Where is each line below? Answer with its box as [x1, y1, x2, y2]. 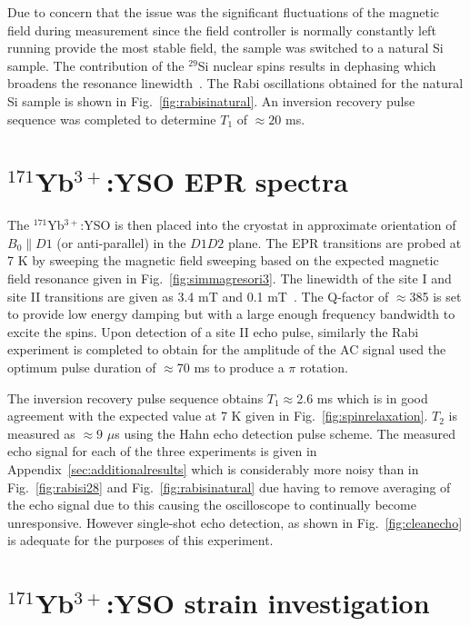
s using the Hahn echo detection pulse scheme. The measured [115, 423, 456, 442]
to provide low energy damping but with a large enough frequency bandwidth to [7, 304, 455, 323]
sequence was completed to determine [7, 109, 216, 128]
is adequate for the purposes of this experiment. [7, 531, 274, 550]
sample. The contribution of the [7, 55, 185, 75]
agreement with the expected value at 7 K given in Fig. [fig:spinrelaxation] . [7, 406, 428, 425]
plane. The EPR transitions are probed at [227, 233, 462, 252]
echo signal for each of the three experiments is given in [7, 442, 317, 461]
